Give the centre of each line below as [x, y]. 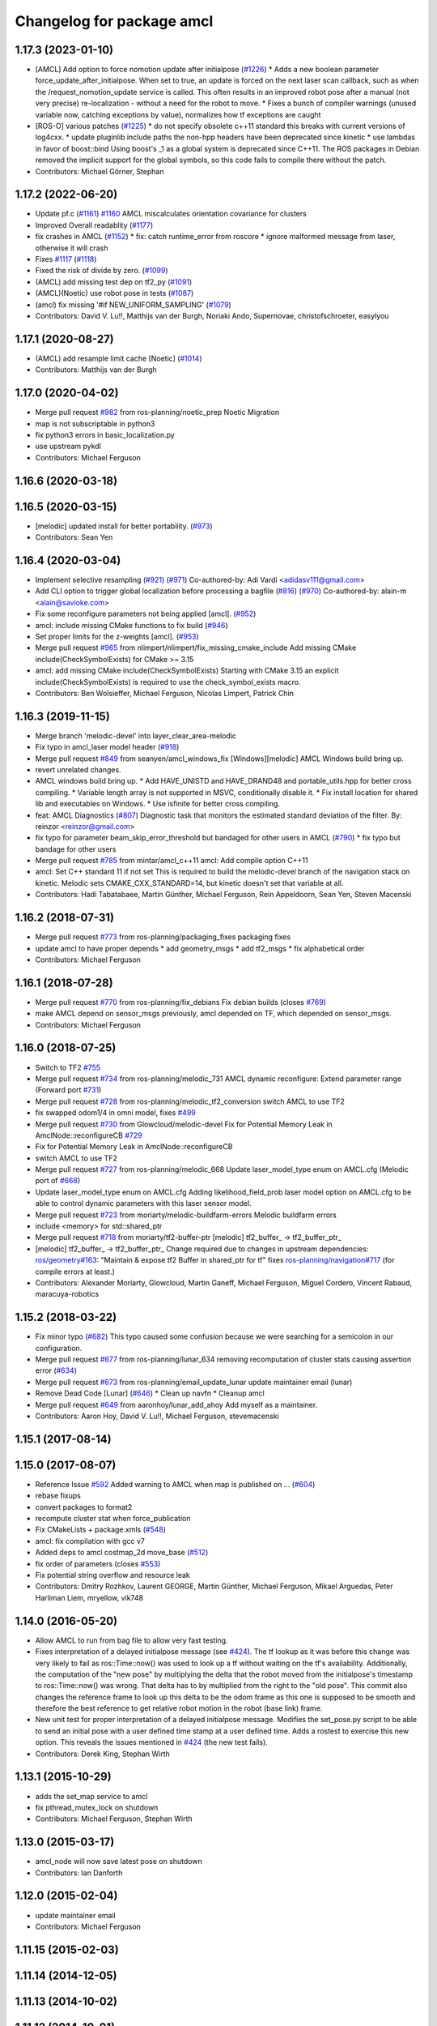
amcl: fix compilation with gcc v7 [90, 1541]
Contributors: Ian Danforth [79, 1873]
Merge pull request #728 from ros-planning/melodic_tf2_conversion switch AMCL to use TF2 [190, 1101]
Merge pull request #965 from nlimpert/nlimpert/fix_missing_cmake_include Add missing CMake [196, 648]
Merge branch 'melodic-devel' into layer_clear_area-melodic [136, 735]
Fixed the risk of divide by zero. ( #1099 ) [102, 271]
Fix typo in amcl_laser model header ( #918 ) [107, 747]
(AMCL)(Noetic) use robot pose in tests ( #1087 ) [115, 293]
